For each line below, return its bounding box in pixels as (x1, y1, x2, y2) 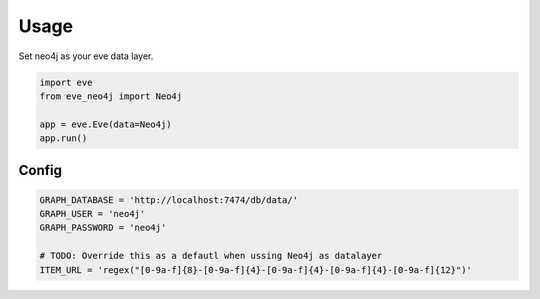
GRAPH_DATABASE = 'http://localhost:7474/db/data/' (39, 194, 299, 205)
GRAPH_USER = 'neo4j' (39, 208, 146, 220)
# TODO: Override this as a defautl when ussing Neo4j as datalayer (39, 250, 383, 262)
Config (18, 161, 62, 179)
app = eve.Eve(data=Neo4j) (39, 118, 172, 130)
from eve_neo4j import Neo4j (39, 90, 183, 102)
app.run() (39, 133, 88, 144)
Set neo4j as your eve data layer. (18, 50, 154, 62)
